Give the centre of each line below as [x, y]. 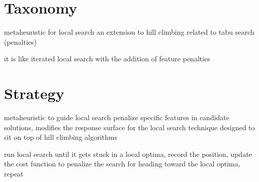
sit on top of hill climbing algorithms [61, 137]
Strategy [34, 93]
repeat [14, 173]
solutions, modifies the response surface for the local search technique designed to [129, 127]
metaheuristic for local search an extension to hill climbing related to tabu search [129, 32]
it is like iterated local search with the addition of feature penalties [107, 59]
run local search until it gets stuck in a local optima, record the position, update [128, 154]
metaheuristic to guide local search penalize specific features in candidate [117, 117]
